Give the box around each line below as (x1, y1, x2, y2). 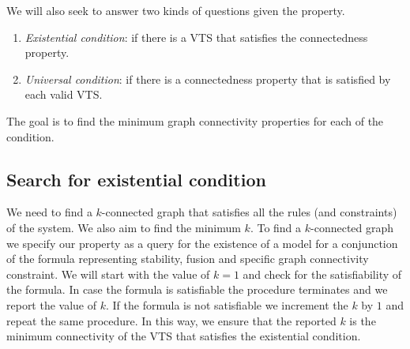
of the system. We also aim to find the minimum (6, 219, 241, 235)
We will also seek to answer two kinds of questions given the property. (6, 2, 345, 18)
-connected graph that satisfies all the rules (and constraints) (101, 204, 397, 220)
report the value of (6, 296, 97, 313)
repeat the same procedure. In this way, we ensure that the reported (6, 312, 337, 328)
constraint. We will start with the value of (6, 265, 210, 282)
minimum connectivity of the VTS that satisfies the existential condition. (6, 328, 361, 344)
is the (349, 312, 376, 328)
